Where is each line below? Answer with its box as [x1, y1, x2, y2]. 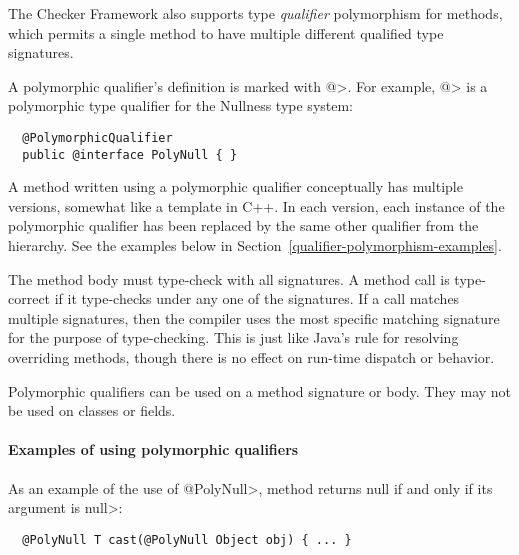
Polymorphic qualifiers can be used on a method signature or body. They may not [8, 380, 512, 401]
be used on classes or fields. [8, 400, 176, 421]
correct [8, 288, 51, 309]
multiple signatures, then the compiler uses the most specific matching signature [8, 307, 500, 328]
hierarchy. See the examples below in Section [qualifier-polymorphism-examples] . [8, 235, 502, 256]
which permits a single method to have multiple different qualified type [8, 22, 444, 43]
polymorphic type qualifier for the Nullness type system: [8, 95, 354, 116]
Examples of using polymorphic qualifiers [8, 439, 299, 460]
